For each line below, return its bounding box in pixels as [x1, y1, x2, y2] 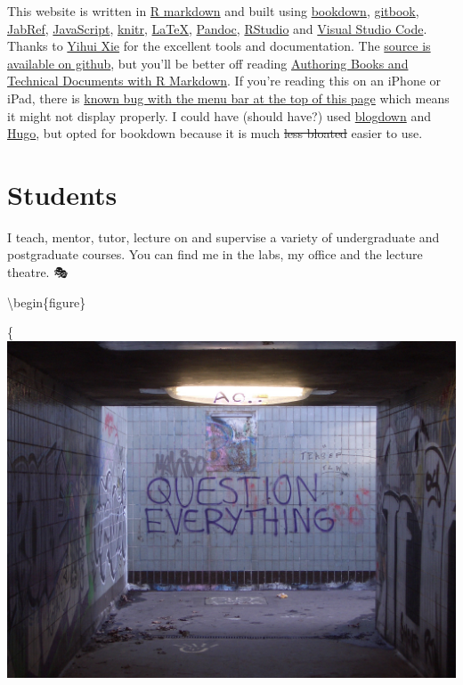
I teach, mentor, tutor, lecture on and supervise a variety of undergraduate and [7, 227, 440, 246]
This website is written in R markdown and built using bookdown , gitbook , [7, 2, 419, 20]
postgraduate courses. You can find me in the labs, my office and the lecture [7, 245, 423, 264]
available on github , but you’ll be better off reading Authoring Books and [7, 53, 409, 72]
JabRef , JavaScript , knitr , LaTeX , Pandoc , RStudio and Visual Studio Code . [7, 19, 427, 37]
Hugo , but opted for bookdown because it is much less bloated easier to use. [7, 124, 423, 143]
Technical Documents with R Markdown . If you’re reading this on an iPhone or [7, 71, 442, 90]
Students [7, 175, 118, 212]
